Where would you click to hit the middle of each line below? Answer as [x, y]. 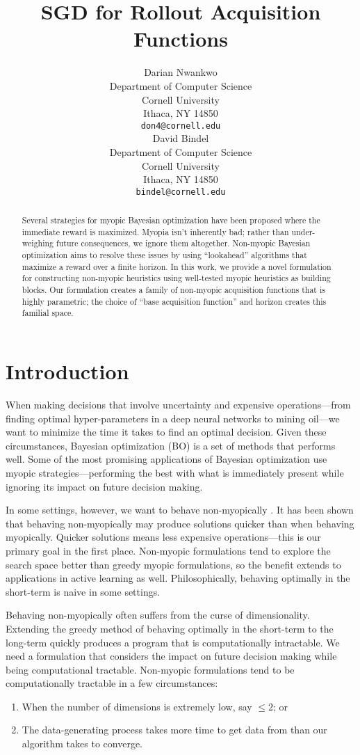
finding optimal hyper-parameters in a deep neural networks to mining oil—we [173, 418]
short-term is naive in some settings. [83, 591]
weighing [38, 243]
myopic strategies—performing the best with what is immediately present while [175, 472]
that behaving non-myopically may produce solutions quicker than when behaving [180, 523]
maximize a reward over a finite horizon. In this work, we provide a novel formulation [177, 266]
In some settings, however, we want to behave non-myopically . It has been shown [180, 510]
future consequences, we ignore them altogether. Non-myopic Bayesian [183, 243]
